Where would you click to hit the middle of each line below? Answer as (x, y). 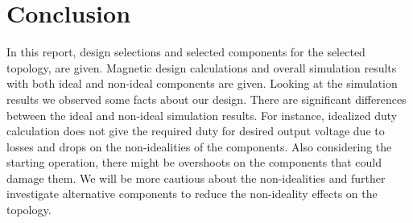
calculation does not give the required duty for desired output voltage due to (196, 131)
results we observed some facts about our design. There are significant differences (206, 99)
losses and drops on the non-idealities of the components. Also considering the (199, 146)
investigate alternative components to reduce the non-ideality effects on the (192, 194)
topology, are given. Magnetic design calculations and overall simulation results (202, 67)
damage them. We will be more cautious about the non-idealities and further (196, 178)
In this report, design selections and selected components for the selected (186, 52)
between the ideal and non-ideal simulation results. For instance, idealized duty (202, 115)
